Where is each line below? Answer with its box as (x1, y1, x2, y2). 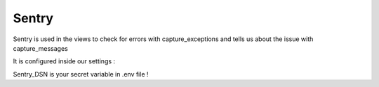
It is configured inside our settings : (13, 57, 116, 65)
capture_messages (13, 44, 68, 52)
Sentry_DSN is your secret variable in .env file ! (13, 70, 149, 78)
